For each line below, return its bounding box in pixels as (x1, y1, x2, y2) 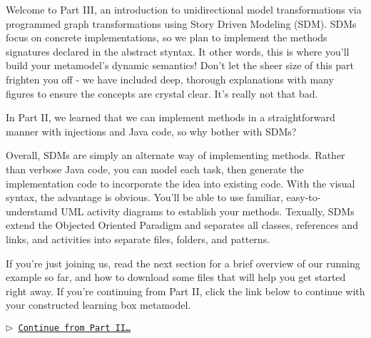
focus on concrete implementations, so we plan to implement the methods (6, 30, 327, 45)
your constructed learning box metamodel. (6, 297, 191, 312)
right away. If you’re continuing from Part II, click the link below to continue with (6, 283, 365, 298)
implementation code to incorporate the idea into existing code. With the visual (6, 175, 355, 190)
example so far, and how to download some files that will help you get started (6, 270, 346, 285)
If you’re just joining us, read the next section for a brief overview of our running (6, 255, 360, 270)
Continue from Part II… (18, 322, 131, 333)
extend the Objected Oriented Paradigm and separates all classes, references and (6, 217, 358, 232)
